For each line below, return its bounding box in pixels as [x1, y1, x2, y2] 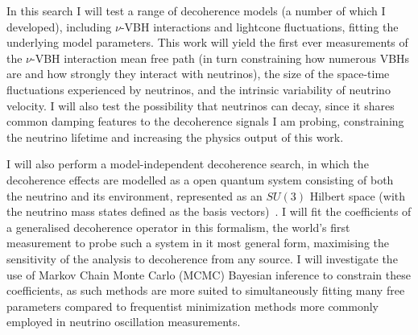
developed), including [6, 18, 112, 35]
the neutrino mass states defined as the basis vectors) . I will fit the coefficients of [6, 203, 412, 220]
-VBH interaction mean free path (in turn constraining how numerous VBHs [31, 49, 410, 66]
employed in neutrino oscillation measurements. [6, 313, 241, 330]
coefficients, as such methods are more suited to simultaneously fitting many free [6, 282, 405, 299]
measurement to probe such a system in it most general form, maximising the [6, 234, 390, 251]
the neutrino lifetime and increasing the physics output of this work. [6, 128, 344, 145]
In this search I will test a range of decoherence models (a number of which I [6, 2, 386, 19]
